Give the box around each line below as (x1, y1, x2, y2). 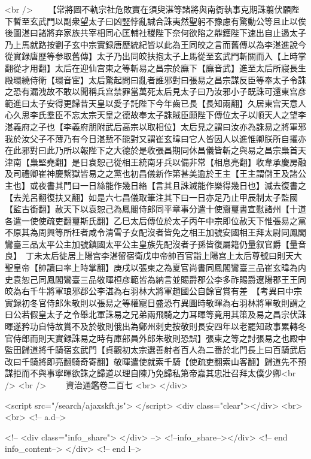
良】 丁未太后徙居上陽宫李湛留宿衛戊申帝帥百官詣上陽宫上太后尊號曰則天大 (5, 249, 302, 262)
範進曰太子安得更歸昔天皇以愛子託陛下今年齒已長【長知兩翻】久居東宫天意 (5, 96, 298, 109)
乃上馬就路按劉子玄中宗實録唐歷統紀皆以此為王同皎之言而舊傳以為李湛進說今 (5, 38, 306, 50)
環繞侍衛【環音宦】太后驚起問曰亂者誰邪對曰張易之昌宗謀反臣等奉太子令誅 (13, 73, 306, 86)
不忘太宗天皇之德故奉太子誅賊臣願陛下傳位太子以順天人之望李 (63, 108, 306, 121)
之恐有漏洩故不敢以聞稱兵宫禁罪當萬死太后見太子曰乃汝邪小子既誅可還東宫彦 (5, 85, 306, 98)
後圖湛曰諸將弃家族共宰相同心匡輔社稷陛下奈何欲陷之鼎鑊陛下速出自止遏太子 (5, 26, 306, 39)
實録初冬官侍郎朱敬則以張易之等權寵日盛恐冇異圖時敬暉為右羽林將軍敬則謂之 (5, 296, 306, 309)
